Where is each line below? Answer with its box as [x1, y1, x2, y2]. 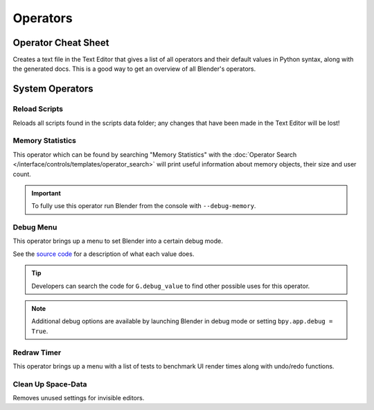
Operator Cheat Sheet [12, 37, 109, 49]
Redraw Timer [12, 348, 62, 357]
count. [12, 170, 31, 178]
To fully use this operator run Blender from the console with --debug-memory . [31, 202, 256, 210]
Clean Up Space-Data [12, 379, 87, 388]
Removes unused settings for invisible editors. [12, 394, 145, 402]
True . [31, 327, 48, 335]
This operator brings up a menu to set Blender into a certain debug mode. [12, 237, 223, 246]
